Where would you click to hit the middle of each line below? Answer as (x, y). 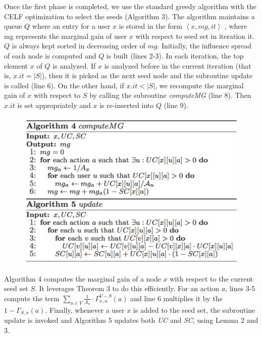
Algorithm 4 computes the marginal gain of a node (83, 278)
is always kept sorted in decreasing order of (78, 46)
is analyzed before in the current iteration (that (178, 65)
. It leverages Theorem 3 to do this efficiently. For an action (127, 288)
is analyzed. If (74, 65)
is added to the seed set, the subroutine (194, 310)
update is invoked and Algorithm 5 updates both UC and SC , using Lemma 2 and (131, 320)
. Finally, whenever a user (85, 310)
